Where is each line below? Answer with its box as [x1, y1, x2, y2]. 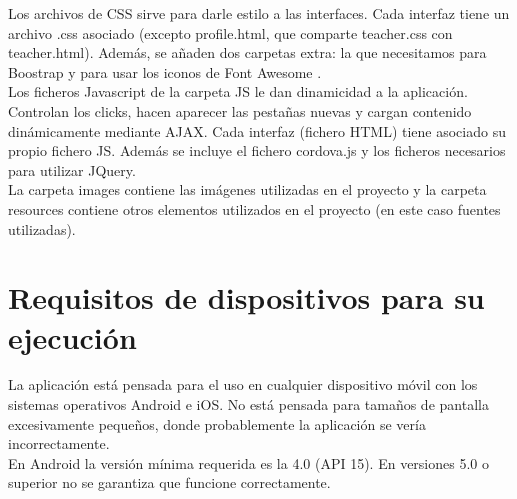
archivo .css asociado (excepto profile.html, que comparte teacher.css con [8, 22, 453, 43]
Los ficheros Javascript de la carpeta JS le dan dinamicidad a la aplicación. [8, 81, 468, 102]
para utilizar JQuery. [8, 159, 136, 180]
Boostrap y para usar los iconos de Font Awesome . [8, 61, 322, 82]
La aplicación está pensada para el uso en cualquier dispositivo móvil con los [8, 374, 478, 395]
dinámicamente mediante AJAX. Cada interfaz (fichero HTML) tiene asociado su [8, 120, 506, 141]
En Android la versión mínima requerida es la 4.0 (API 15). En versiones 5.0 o [8, 452, 489, 473]
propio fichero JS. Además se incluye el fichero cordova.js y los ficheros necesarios [8, 140, 506, 161]
